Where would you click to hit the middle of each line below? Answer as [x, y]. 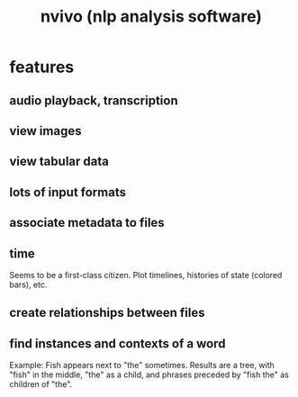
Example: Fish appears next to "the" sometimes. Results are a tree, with [142, 365]
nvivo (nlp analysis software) [151, 17]
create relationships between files [107, 313]
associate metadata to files [87, 223]
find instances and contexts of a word [117, 343]
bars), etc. [28, 284]
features [42, 67]
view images [45, 131]
